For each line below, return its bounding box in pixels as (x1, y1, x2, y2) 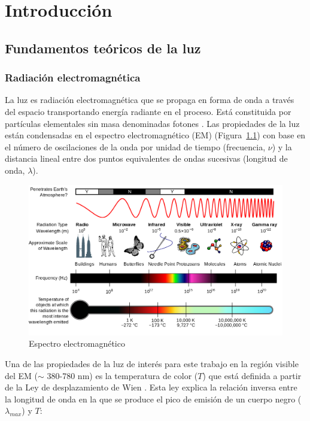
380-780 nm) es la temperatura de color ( (47, 369, 198, 381)
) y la (272, 140, 292, 153)
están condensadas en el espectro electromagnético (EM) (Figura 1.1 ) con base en (5, 129, 306, 141)
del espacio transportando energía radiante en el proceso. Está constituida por (5, 105, 291, 117)
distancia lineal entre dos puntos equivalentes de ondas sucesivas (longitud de (5, 152, 288, 165)
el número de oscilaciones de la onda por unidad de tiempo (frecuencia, (5, 140, 266, 153)
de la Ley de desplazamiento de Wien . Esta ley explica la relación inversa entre (5, 381, 297, 393)
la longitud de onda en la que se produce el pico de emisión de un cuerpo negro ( (5, 392, 302, 405)
